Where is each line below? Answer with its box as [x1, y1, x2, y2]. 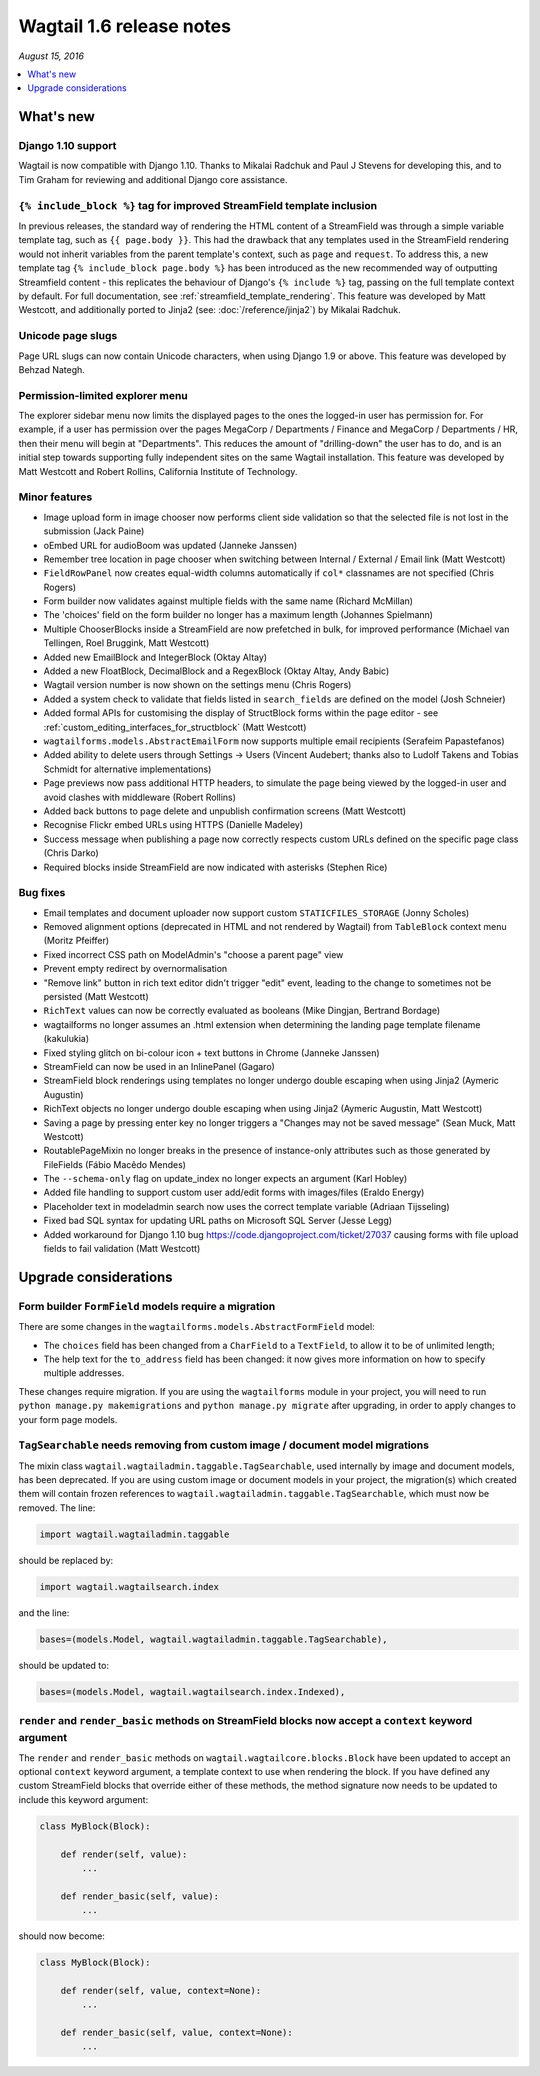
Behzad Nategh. [18, 363, 85, 375]
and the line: [18, 1606, 70, 1619]
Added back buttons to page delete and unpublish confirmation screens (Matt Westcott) [43, 805, 407, 817]
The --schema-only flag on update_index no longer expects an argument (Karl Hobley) [43, 1173, 408, 1185]
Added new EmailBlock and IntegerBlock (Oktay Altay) [43, 651, 268, 663]
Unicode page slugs [18, 329, 118, 343]
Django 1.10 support [18, 139, 117, 153]
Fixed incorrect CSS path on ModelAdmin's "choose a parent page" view [43, 948, 344, 960]
